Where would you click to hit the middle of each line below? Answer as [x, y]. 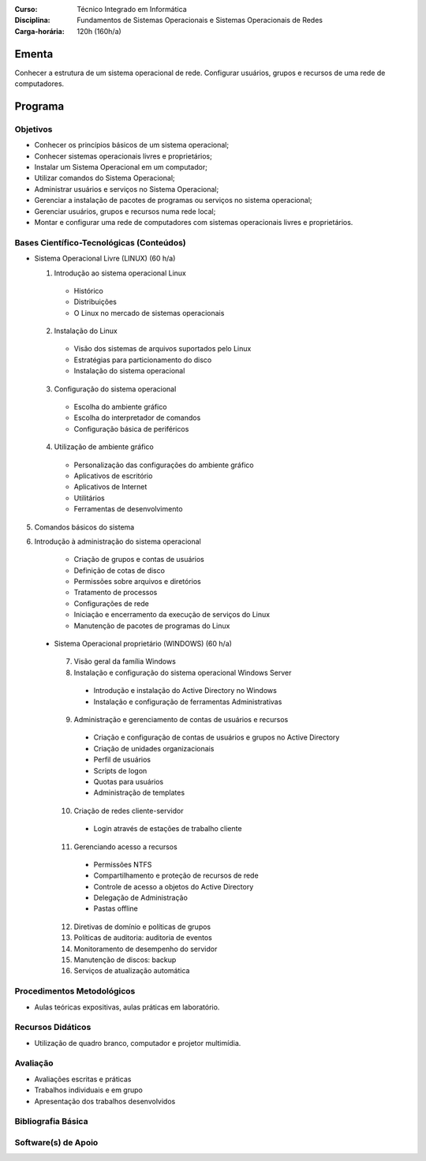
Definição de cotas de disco [120, 570]
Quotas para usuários [129, 781]
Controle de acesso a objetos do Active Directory [174, 886]
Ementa [34, 54]
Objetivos [34, 129]
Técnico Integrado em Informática [132, 9]
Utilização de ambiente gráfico [104, 447]
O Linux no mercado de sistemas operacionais [149, 313]
